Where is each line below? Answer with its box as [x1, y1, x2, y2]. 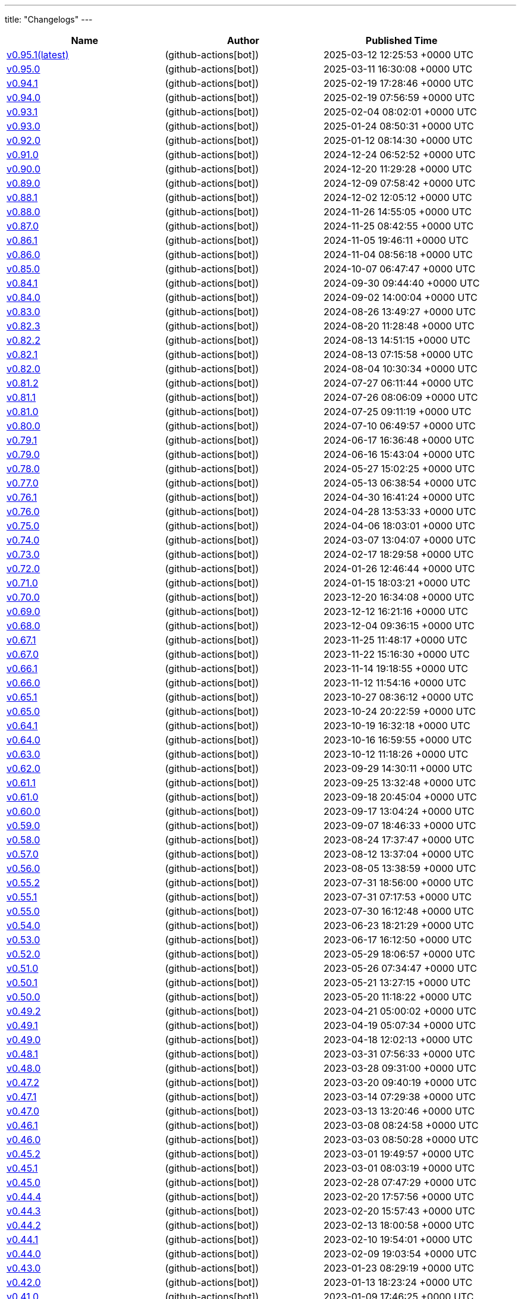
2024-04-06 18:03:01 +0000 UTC [323, 520, 475, 532]
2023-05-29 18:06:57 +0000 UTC [323, 948, 475, 960]
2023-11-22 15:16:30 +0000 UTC [323, 648, 470, 660]
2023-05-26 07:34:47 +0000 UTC [323, 962, 477, 974]
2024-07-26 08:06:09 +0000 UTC [323, 391, 478, 403]
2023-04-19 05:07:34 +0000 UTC [323, 1019, 476, 1031]
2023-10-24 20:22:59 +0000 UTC [323, 705, 476, 717]
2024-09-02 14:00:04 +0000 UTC [323, 291, 478, 303]
